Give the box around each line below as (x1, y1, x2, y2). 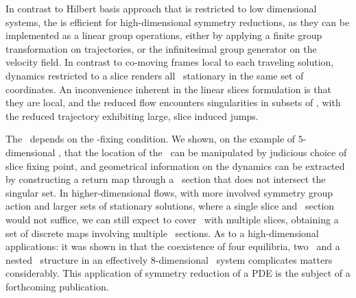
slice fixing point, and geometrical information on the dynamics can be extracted (5, 158, 345, 173)
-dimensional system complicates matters (155, 252, 333, 266)
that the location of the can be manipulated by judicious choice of (64, 145, 347, 159)
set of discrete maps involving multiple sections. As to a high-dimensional (5, 225, 319, 240)
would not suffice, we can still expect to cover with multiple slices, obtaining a (5, 212, 339, 226)
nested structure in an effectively (5, 252, 148, 266)
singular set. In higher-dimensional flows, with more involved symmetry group (5, 185, 333, 199)
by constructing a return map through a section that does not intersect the (5, 172, 326, 186)
